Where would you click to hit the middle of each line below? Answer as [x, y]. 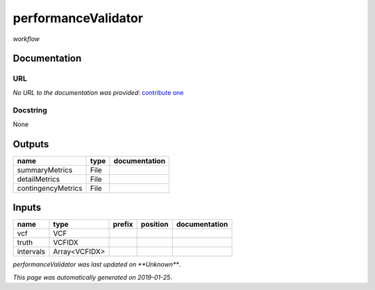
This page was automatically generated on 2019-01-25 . [93, 277]
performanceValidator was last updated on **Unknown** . [97, 264]
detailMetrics [39, 179]
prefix [123, 224]
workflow [26, 39]
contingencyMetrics [50, 188]
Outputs [31, 144]
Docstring [30, 110]
